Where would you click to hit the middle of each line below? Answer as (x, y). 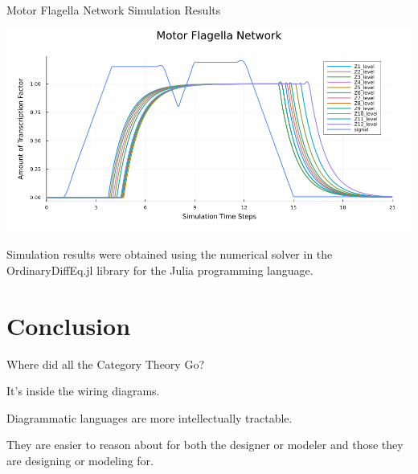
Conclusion (69, 325)
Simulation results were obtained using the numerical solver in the (170, 254)
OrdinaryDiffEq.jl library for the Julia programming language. (160, 270)
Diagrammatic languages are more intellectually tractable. (150, 417)
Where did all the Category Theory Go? (105, 364)
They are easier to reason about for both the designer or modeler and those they (205, 445)
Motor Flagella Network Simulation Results (114, 10)
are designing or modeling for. (80, 460)
